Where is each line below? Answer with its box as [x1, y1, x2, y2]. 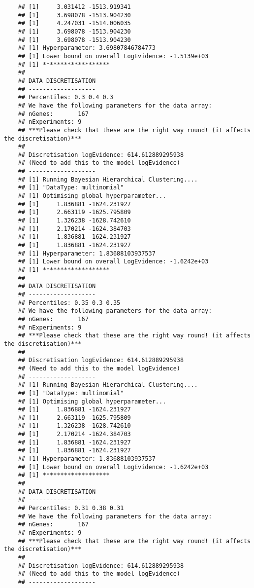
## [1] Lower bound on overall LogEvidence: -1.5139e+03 [18, 52, 209, 60]
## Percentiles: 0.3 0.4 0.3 [18, 94, 113, 101]
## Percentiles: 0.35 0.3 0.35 [18, 299, 121, 306]
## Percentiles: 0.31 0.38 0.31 [18, 505, 124, 512]
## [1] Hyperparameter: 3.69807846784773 [18, 44, 156, 52]
